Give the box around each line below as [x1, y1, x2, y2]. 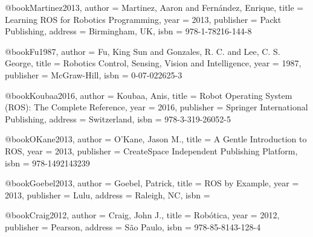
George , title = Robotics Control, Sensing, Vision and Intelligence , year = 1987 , [5, 57, 302, 69]
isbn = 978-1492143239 [5, 156, 90, 169]
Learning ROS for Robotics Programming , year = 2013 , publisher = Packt [5, 13, 282, 25]
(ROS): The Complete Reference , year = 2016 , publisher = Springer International [5, 101, 308, 113]
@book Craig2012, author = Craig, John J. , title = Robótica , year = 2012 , [5, 209, 280, 221]
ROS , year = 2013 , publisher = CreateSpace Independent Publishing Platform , [5, 144, 298, 157]
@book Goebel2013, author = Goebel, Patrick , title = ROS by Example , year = [5, 177, 299, 189]
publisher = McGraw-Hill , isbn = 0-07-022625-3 [5, 68, 182, 81]
